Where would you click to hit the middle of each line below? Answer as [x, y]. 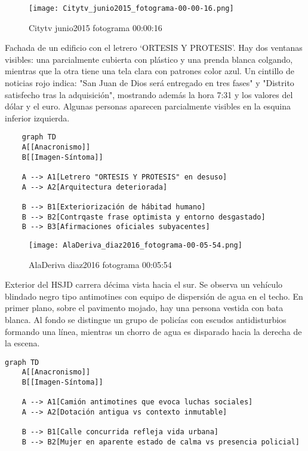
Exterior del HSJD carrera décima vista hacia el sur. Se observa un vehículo [144, 284]
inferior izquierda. [37, 118]
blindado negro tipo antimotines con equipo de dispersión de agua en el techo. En [154, 296]
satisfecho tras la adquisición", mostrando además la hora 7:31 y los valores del [149, 94]
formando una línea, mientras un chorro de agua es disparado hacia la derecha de [153, 331]
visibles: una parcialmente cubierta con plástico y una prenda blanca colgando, [149, 59]
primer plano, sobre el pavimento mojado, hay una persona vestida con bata [144, 308]
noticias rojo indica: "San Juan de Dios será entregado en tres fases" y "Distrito [150, 83]
